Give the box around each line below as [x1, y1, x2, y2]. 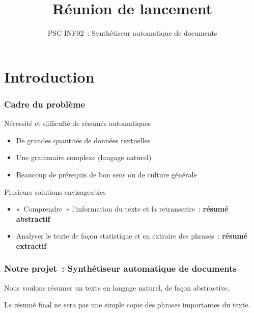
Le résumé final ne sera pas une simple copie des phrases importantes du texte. [4, 299, 250, 310]
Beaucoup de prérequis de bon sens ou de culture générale [16, 169, 197, 179]
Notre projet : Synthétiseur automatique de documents [4, 262, 237, 275]
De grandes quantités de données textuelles [16, 135, 151, 145]
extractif [16, 240, 47, 251]
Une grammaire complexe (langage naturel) [16, 152, 152, 163]
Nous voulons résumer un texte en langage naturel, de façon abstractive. [4, 282, 230, 293]
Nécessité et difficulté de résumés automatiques [4, 118, 151, 128]
